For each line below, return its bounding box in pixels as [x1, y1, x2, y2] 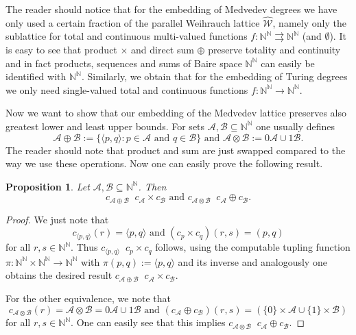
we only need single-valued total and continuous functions [5, 82, 248, 97]
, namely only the [272, 15, 346, 29]
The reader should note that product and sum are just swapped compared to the [5, 142, 346, 157]
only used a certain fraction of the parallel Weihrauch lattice [5, 15, 260, 29]
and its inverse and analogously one [178, 254, 327, 269]
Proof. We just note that [5, 212, 109, 226]
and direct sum [131, 42, 194, 56]
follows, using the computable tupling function [155, 240, 351, 254]
